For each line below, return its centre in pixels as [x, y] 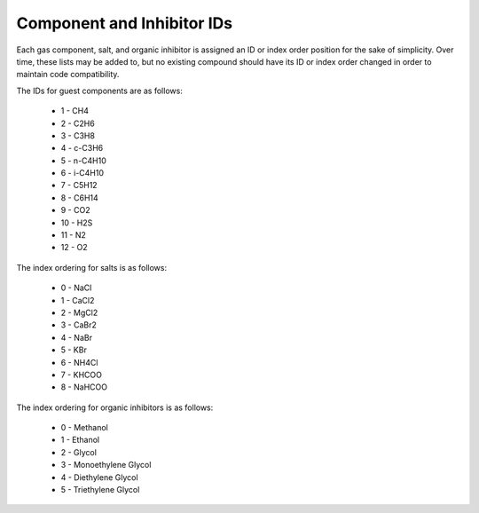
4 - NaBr [77, 337]
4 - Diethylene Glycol [99, 477]
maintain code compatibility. [68, 75]
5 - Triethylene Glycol [100, 490]
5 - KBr [74, 350]
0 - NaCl [76, 288]
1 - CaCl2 [78, 300]
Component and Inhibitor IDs [125, 23]
